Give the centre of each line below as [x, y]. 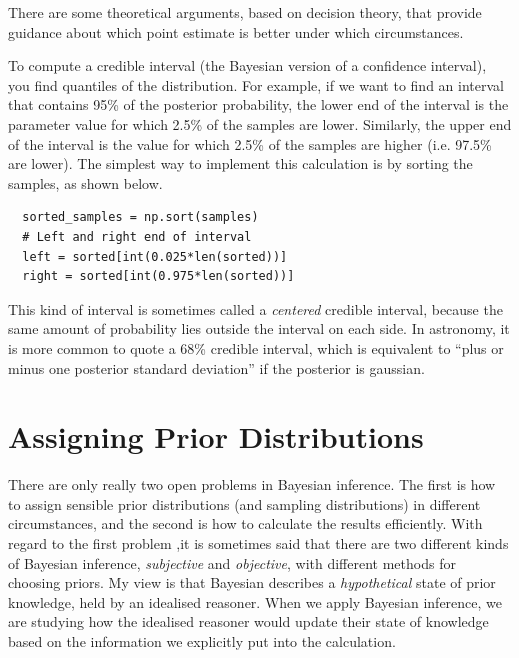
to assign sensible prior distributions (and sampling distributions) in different [244, 503]
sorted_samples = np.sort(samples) [140, 217]
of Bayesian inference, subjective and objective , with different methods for [232, 562]
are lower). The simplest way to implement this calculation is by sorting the [240, 163]
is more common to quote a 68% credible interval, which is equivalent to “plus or [256, 347]
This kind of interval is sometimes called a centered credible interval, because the [255, 308]
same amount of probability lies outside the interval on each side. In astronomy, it [259, 328]
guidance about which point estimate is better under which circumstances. [236, 31]
